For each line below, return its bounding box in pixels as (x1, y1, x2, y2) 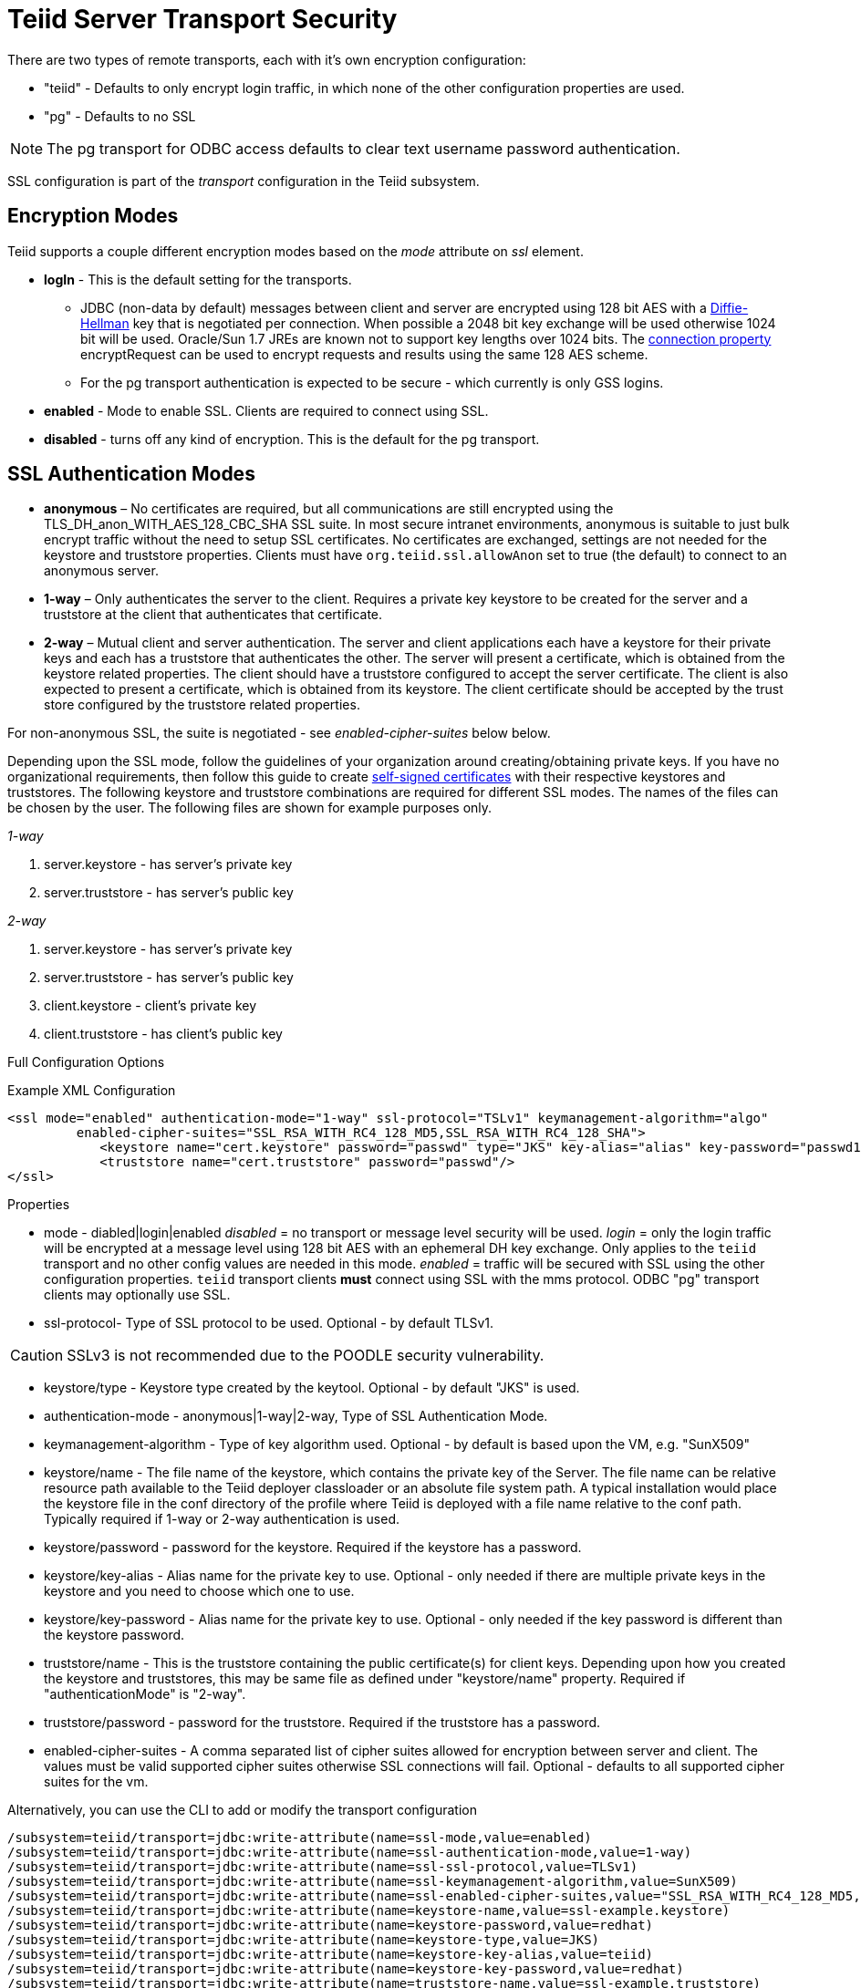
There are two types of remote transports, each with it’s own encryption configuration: (7, 51, 526, 67)
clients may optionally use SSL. (44, 1287, 231, 1303)
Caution (10, 1346, 64, 1365)
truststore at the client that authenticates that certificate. (44, 606, 383, 623)
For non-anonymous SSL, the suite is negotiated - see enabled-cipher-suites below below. (7, 725, 551, 741)
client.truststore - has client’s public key (44, 1026, 283, 1042)
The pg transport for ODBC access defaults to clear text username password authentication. (47, 139, 680, 158)
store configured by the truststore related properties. (44, 697, 360, 713)
